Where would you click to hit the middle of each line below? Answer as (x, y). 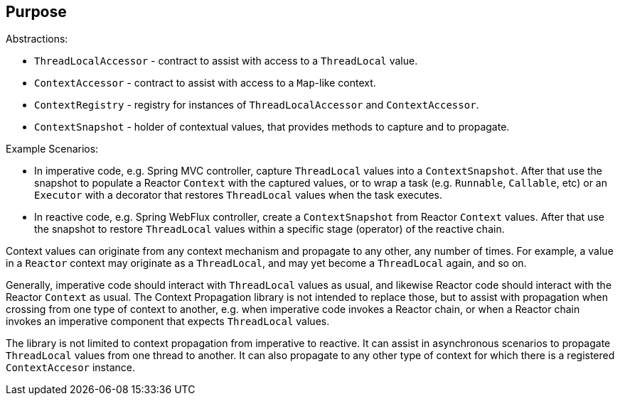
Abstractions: (37, 39)
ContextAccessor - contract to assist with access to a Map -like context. (205, 83)
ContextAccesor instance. (70, 368)
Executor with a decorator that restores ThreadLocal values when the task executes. (239, 195)
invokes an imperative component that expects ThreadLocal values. (168, 322)
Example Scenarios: (52, 149)
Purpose (36, 12)
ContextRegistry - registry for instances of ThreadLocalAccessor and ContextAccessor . (257, 105)
